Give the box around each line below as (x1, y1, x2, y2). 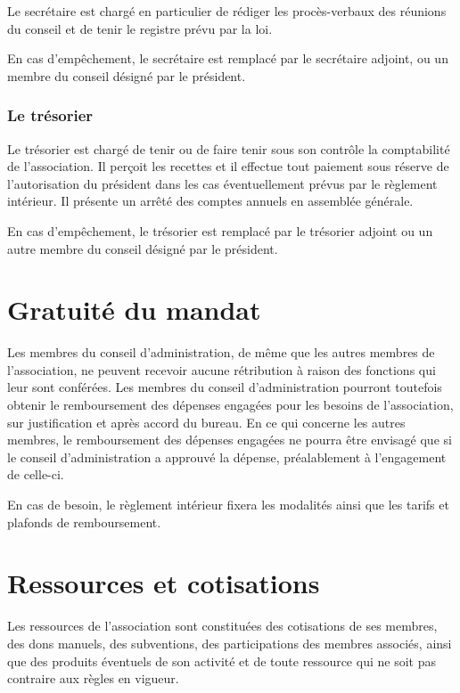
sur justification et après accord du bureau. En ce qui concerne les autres (7, 412, 406, 431)
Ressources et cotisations (7, 565, 320, 601)
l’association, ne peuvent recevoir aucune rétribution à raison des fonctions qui (7, 360, 436, 379)
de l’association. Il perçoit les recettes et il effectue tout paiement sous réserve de (7, 157, 449, 175)
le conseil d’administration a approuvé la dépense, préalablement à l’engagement (7, 447, 447, 466)
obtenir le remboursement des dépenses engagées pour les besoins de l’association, (7, 395, 454, 414)
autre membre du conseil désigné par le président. (7, 239, 278, 257)
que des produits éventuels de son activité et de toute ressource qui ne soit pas (7, 651, 436, 670)
